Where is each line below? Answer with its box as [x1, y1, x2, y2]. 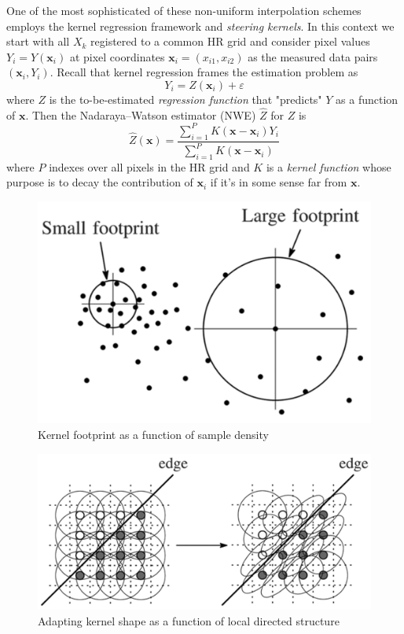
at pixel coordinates [69, 48, 165, 65]
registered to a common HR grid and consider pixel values [90, 33, 370, 50]
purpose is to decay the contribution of [6, 174, 193, 190]
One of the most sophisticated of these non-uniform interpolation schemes [6, 2, 362, 18]
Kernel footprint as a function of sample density [38, 426, 269, 443]
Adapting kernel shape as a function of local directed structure [38, 612, 340, 628]
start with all [6, 33, 70, 50]
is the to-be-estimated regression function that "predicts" [49, 90, 322, 107]
